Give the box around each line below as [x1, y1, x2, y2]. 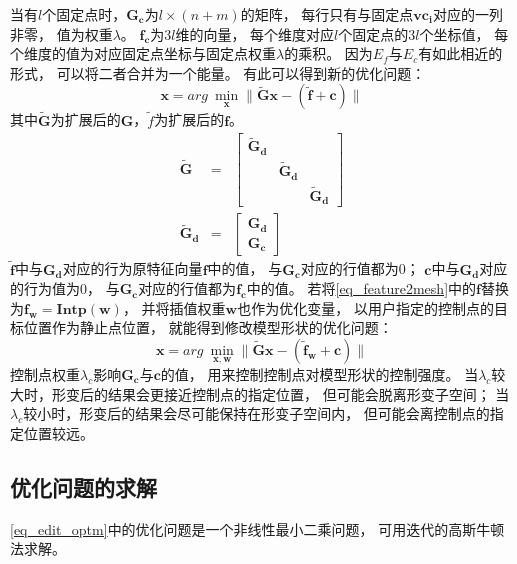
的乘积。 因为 [284, 43, 373, 64]
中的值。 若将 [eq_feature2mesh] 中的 [246, 278, 477, 299]
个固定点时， [42, 4, 127, 24]
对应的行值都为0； [300, 258, 420, 279]
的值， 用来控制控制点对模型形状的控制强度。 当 [160, 363, 479, 384]
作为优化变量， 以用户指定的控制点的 [251, 297, 494, 318]
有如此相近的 [418, 43, 503, 64]
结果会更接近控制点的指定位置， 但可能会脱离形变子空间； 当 [107, 383, 510, 404]
